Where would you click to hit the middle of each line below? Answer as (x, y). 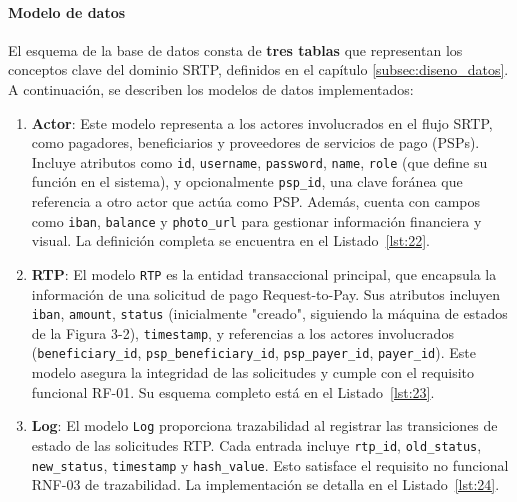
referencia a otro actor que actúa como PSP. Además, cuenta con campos (256, 201)
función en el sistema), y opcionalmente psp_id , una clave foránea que (247, 181)
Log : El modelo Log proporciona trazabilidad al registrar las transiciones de (264, 425)
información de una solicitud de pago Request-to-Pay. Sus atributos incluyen (266, 293)
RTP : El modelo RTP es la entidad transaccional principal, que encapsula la (264, 273)
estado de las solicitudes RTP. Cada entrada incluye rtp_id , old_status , (256, 444)
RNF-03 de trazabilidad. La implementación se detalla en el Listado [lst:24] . (265, 484)
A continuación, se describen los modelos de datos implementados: (211, 88)
